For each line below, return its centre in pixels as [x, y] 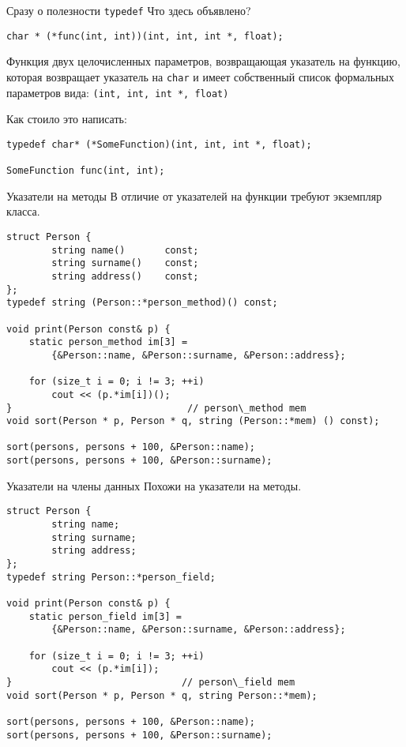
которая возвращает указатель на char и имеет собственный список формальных [201, 76]
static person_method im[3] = [108, 342]
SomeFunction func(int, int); [86, 171]
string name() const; [125, 250]
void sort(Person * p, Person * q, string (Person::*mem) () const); [193, 421]
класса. [23, 211]
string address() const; [125, 276]
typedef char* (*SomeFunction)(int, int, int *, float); [159, 144]
